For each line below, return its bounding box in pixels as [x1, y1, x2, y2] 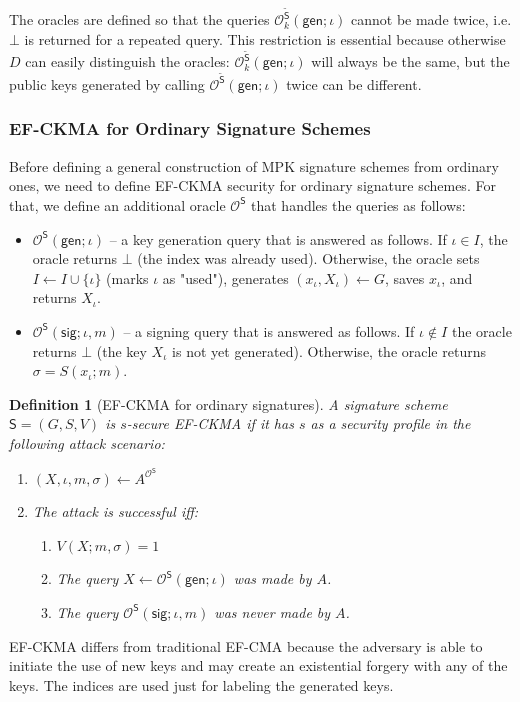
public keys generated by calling [9, 73, 205, 94]
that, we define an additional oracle [9, 194, 226, 215]
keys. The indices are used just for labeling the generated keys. [9, 674, 394, 695]
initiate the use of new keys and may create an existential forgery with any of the [9, 655, 508, 676]
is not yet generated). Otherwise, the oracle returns [172, 340, 486, 361]
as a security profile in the [310, 413, 471, 434]
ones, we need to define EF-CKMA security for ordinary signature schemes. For [9, 175, 496, 196]
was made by [233, 568, 312, 589]
